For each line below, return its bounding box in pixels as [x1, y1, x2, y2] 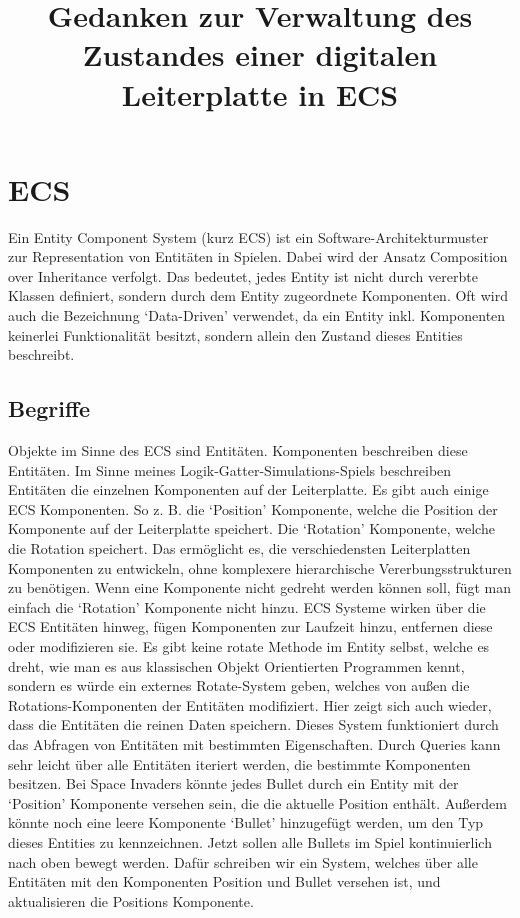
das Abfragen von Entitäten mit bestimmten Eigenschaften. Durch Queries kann [8, 733, 501, 754]
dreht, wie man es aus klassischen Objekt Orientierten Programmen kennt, [8, 655, 465, 676]
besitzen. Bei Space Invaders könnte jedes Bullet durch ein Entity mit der [8, 773, 459, 794]
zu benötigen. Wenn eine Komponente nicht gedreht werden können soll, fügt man [8, 577, 512, 598]
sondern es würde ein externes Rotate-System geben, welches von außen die [8, 675, 470, 696]
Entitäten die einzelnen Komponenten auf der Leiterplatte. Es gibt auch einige [8, 479, 489, 500]
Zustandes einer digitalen [82, 34, 438, 75]
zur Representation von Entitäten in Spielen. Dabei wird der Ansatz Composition [8, 246, 508, 267]
